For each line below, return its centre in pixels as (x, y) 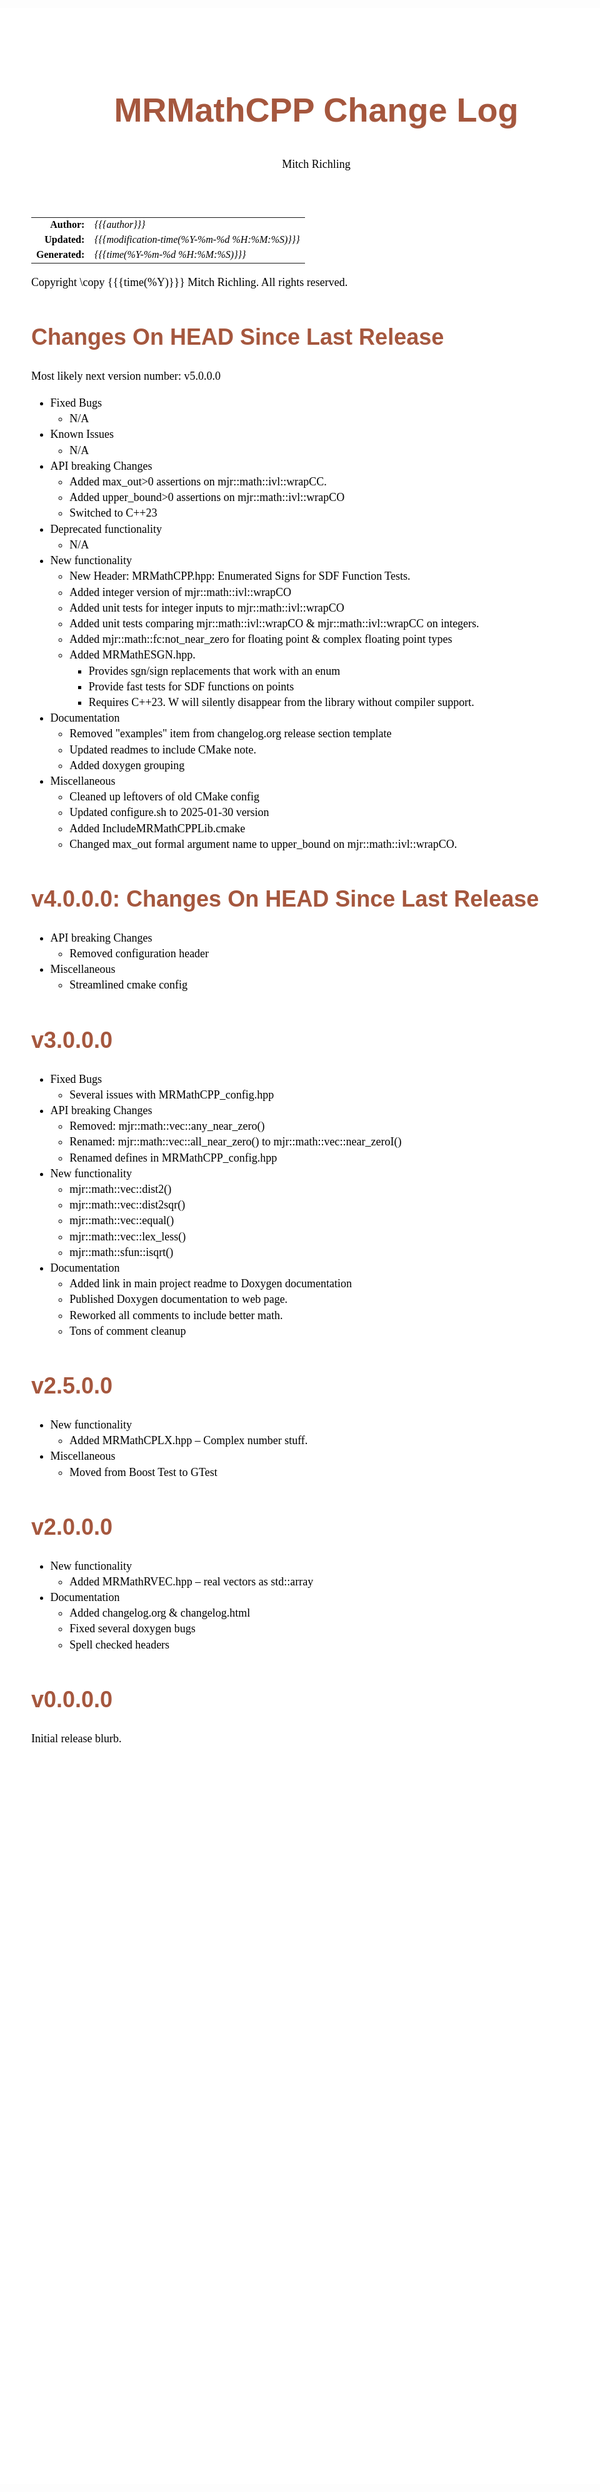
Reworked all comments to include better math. (176, 1315)
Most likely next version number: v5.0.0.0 (126, 376)
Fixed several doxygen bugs (132, 1629)
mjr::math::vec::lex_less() (128, 1236)
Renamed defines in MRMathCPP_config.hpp (173, 1158)
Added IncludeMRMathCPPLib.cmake (157, 828)
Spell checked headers (119, 1644)
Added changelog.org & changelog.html (160, 1613)
